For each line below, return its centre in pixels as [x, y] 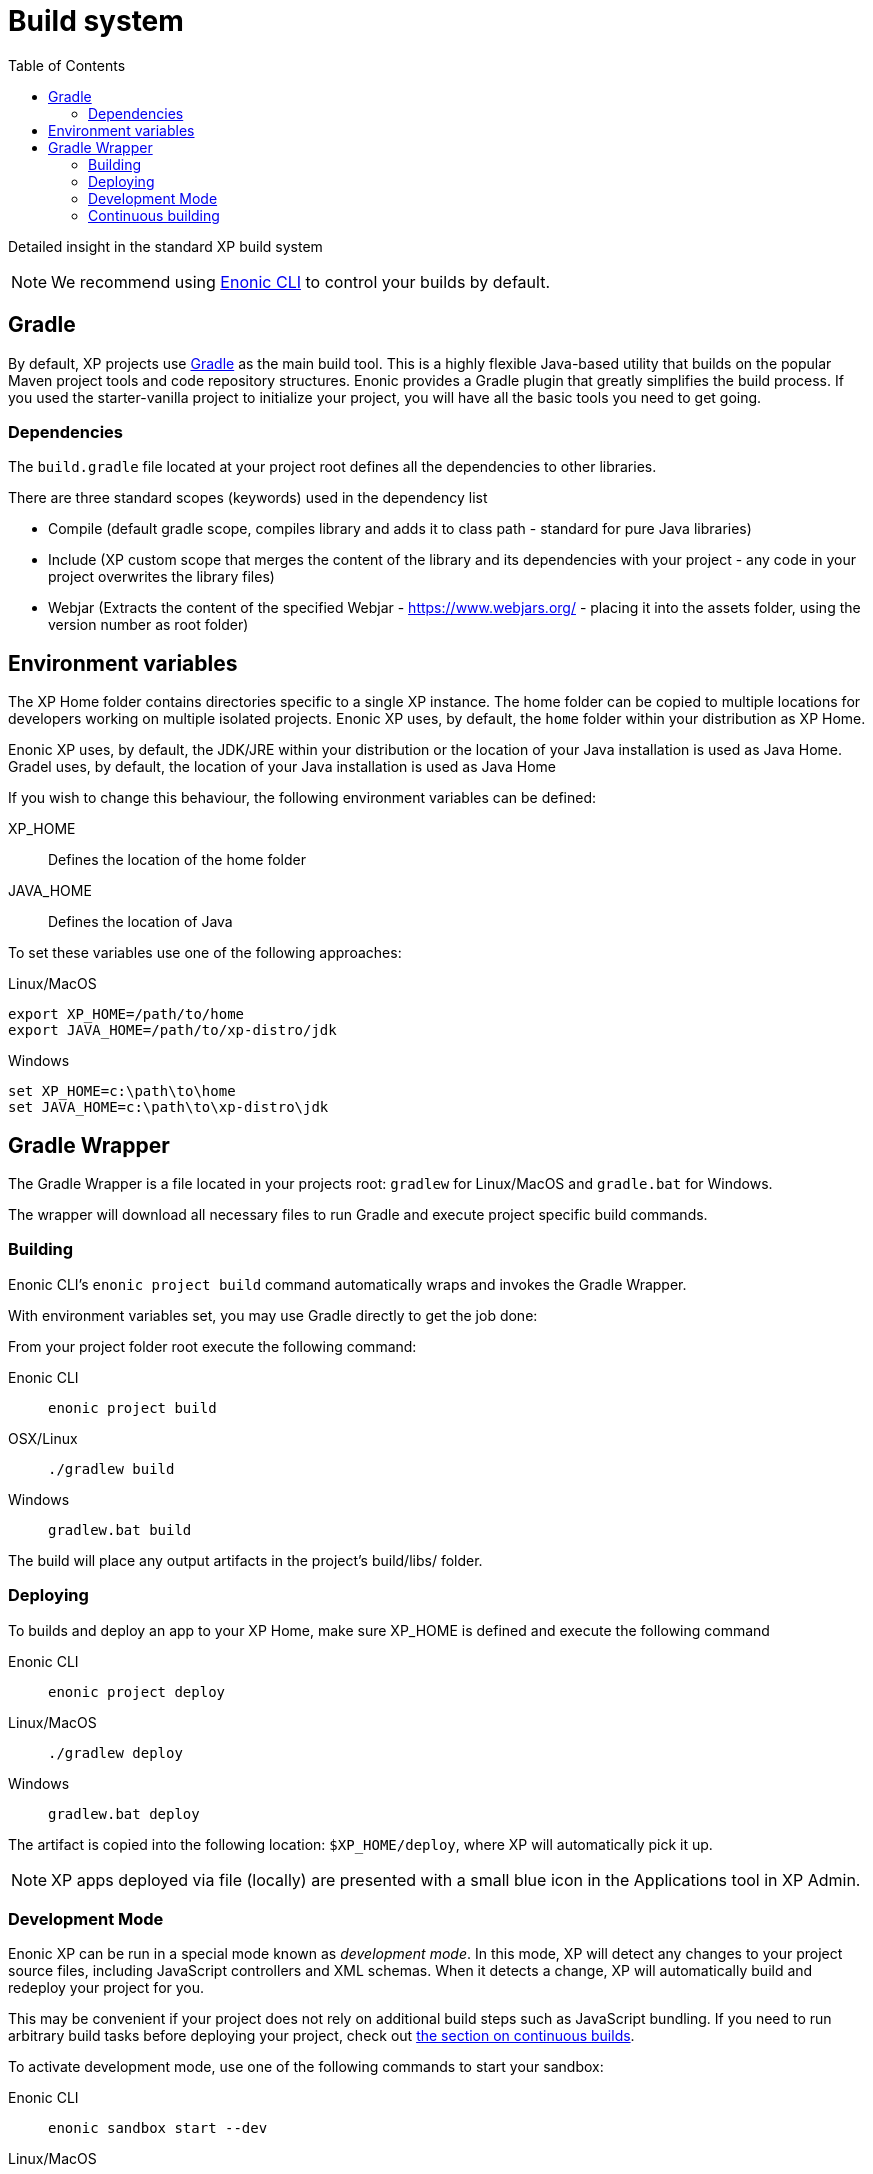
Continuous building [154, 215]
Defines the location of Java [140, 922]
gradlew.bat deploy [124, 1813]
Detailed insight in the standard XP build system [165, 246]
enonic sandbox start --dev [158, 2128]
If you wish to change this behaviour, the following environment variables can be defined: [302, 798]
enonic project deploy [137, 1691]
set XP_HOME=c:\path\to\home [122, 1091]
